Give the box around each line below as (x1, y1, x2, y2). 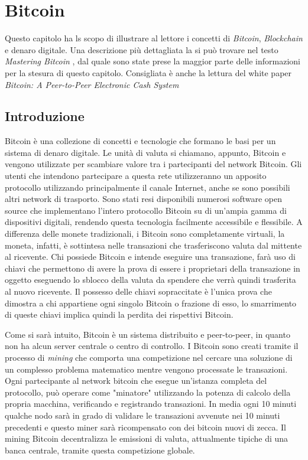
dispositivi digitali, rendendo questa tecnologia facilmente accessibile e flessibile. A (5, 216, 303, 228)
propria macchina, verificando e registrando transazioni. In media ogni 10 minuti (5, 397, 297, 410)
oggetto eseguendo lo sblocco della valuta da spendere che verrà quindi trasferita (5, 273, 296, 286)
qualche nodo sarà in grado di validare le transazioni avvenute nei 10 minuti (5, 409, 280, 421)
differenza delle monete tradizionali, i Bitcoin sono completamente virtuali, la (5, 227, 285, 240)
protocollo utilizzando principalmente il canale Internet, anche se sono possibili (5, 181, 290, 193)
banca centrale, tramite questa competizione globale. (5, 443, 195, 456)
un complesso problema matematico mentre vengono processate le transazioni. (5, 363, 288, 375)
